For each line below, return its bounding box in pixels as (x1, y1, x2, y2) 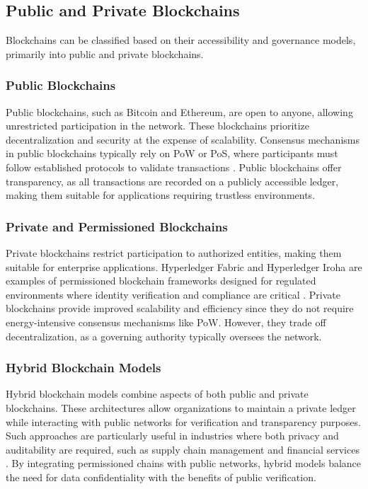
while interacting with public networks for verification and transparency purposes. (6, 414, 361, 429)
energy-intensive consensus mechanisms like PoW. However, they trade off (6, 314, 326, 329)
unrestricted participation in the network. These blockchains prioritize (6, 118, 310, 133)
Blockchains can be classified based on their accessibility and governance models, (6, 33, 356, 47)
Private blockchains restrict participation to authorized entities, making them (6, 245, 342, 260)
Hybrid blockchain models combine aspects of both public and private (6, 386, 309, 401)
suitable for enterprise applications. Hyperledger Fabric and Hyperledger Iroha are (6, 259, 362, 274)
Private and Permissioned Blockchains (6, 217, 228, 235)
